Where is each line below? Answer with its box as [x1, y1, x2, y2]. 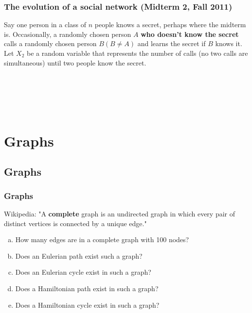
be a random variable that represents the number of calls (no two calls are [27, 48, 248, 58]
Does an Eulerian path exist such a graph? [15, 250, 143, 261]
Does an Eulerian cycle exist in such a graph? [15, 267, 151, 277]
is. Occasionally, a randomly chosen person [4, 29, 131, 39]
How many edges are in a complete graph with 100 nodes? [15, 234, 189, 245]
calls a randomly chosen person [4, 38, 97, 49]
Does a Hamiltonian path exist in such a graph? [15, 283, 159, 293]
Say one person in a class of [4, 19, 87, 30]
